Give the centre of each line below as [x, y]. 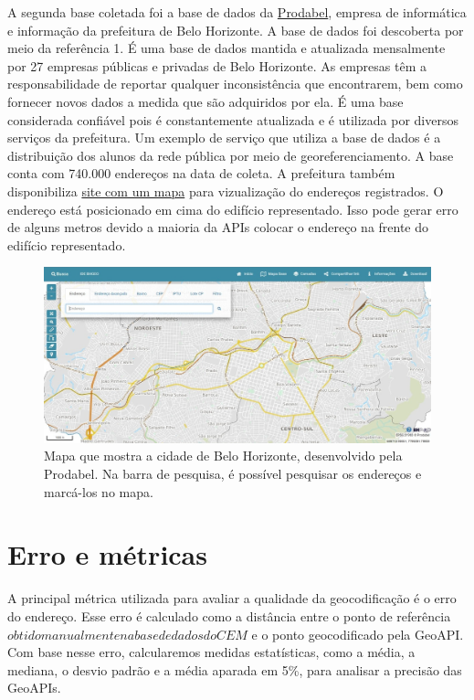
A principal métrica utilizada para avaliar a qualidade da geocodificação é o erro [232, 598]
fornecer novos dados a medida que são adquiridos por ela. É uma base [205, 101]
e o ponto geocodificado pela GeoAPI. [358, 634]
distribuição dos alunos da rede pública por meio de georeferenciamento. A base [231, 155]
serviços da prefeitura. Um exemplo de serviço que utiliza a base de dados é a [224, 138]
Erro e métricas [107, 554]
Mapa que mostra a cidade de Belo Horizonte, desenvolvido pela [223, 456]
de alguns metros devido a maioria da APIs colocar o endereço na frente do [218, 227]
